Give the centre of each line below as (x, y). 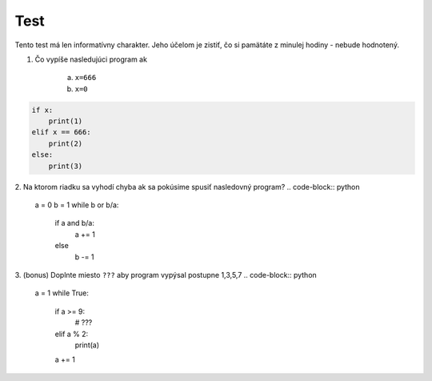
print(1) (66, 121)
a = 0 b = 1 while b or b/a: (77, 205)
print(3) (66, 166)
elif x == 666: (61, 132)
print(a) (87, 345)
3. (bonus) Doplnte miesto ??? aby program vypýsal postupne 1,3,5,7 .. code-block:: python (166, 275)
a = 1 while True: (62, 293)
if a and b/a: (75, 223)
